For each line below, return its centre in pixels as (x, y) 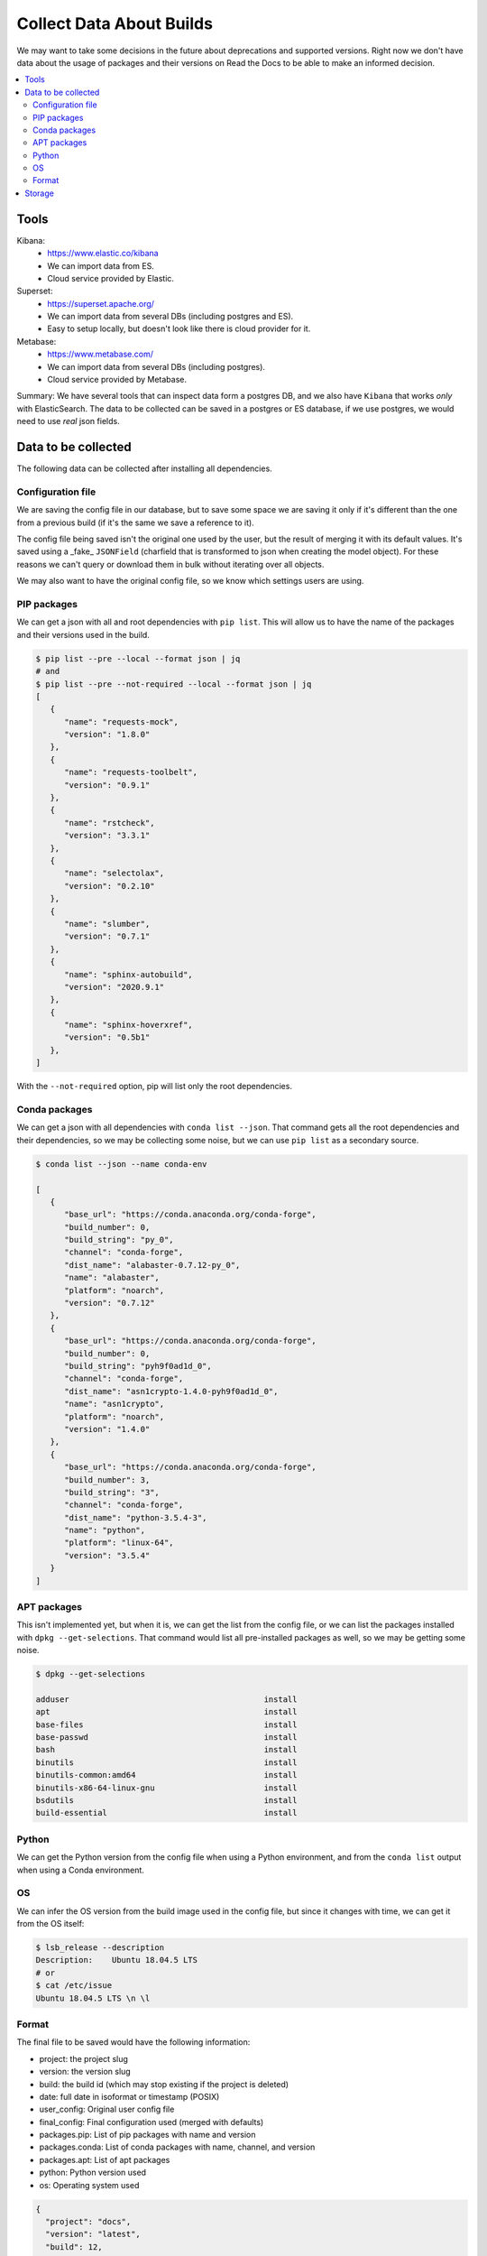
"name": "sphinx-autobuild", (129, 974)
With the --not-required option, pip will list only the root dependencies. (155, 1086)
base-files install (166, 1724)
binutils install (166, 1762)
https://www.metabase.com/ (100, 354)
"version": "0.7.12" (110, 1303)
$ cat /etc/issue (74, 1986)
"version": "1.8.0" (107, 735)
